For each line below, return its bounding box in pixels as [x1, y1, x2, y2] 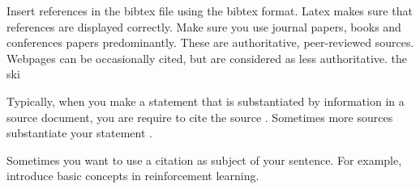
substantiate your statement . [6, 124, 152, 141]
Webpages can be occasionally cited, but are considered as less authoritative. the [6, 49, 408, 66]
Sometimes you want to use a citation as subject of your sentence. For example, [6, 151, 402, 168]
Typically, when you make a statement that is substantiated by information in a [6, 92, 405, 109]
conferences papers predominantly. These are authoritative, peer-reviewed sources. [6, 34, 414, 51]
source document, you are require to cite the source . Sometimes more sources [6, 108, 393, 125]
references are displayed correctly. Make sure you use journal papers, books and [6, 18, 401, 35]
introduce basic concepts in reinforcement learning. [6, 167, 259, 184]
